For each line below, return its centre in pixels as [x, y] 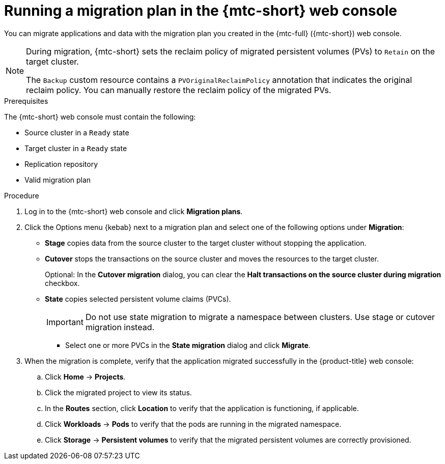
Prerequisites [26, 101]
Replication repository [61, 164]
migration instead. [120, 327]
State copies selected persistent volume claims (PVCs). [138, 299]
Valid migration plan [58, 180]
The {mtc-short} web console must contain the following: [100, 117]
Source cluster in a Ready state [77, 132]
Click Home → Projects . [85, 376]
